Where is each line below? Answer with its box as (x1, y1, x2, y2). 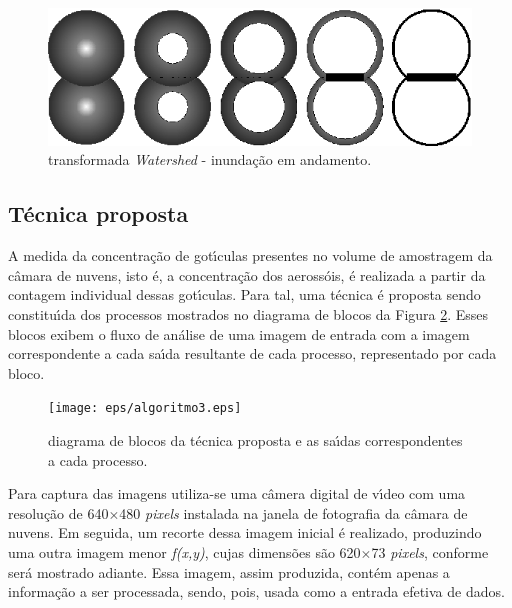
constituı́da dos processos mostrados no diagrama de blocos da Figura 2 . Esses (8, 304, 489, 325)
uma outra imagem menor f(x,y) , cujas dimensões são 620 (8, 542, 361, 563)
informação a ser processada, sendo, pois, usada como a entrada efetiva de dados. (8, 581, 505, 602)
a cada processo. (48, 449, 148, 470)
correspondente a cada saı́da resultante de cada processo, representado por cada (8, 343, 497, 364)
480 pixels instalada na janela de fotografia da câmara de (119, 502, 468, 523)
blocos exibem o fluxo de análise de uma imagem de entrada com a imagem (8, 323, 470, 344)
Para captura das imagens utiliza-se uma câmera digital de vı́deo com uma (8, 483, 466, 504)
